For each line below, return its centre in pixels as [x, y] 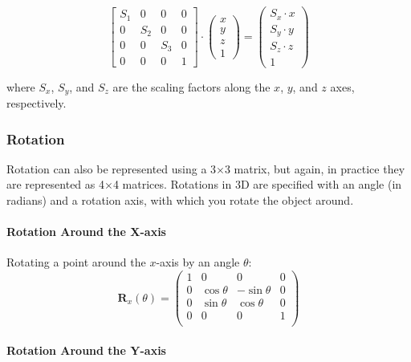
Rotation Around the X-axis [86, 232]
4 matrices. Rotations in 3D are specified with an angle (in [257, 184]
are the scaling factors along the [191, 86]
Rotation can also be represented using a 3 [112, 168]
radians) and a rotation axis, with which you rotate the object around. [180, 200]
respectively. [37, 103]
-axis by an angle [198, 262]
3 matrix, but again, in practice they [315, 168]
